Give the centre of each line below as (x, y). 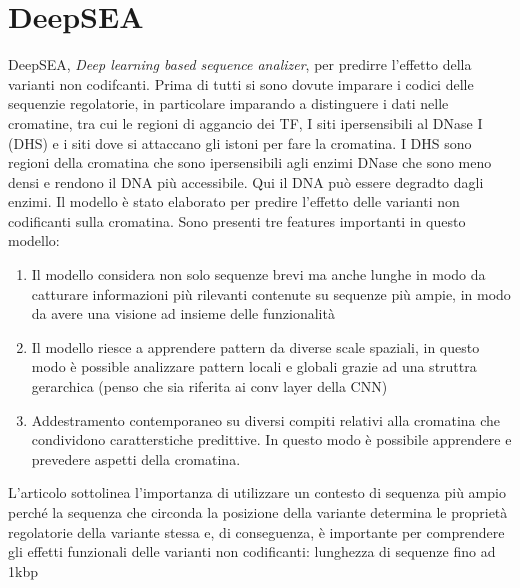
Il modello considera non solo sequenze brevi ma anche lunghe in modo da (258, 274)
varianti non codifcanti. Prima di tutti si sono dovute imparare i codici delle (241, 83)
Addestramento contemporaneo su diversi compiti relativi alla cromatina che (266, 419)
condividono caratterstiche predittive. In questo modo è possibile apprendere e (271, 439)
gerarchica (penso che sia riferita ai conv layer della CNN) (209, 386)
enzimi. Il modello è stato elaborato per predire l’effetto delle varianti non (234, 201)
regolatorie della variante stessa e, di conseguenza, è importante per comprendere (256, 531)
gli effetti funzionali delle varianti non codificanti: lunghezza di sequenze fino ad (252, 551)
